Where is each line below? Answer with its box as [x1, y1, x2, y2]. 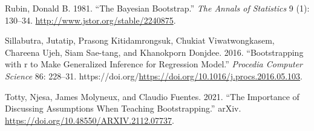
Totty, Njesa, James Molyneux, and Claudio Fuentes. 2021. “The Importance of [5, 90, 299, 102]
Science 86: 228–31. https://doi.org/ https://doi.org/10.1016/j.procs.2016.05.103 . [5, 69, 303, 82]
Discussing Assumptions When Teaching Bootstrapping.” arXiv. [5, 102, 241, 115]
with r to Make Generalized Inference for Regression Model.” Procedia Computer [5, 58, 303, 70]
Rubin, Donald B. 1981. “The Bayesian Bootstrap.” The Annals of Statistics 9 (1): [5, 2, 310, 14]
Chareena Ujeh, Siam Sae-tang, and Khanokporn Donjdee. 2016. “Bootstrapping [5, 45, 304, 58]
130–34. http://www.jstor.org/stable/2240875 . [5, 13, 176, 26]
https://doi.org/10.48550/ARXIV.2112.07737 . [5, 113, 174, 126]
